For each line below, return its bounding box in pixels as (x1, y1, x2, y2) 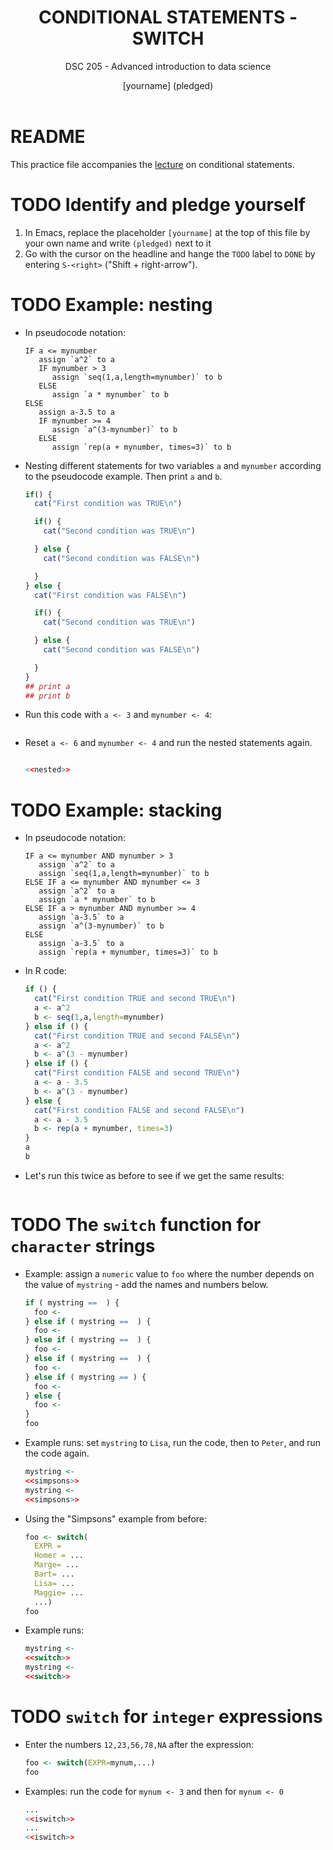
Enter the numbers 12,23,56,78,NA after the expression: (24, 1738, 255, 1750)
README (10, 125, 86, 148)
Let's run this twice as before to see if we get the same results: (24, 1169, 285, 1181)
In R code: (24, 965, 67, 977)
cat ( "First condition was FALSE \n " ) (34, 590, 187, 600)
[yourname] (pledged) (122, 79, 214, 91)
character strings (10, 1235, 156, 1258)
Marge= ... (34, 1560, 80, 1570)
